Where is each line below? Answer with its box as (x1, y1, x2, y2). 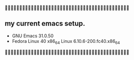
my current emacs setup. (5, 19, 86, 28)
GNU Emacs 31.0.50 (12, 33, 54, 39)
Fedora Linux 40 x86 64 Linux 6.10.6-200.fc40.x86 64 (12, 38, 120, 45)
